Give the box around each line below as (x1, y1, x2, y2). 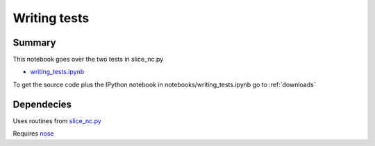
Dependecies (12, 98, 72, 110)
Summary (12, 37, 56, 48)
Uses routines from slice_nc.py (12, 116, 102, 125)
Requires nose (12, 129, 54, 138)
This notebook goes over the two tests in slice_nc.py (12, 55, 164, 64)
